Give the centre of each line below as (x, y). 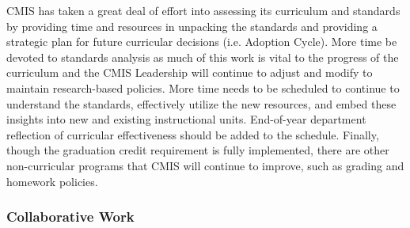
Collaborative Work (70, 217)
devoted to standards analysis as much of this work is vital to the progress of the (203, 57)
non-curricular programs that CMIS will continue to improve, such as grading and (205, 165)
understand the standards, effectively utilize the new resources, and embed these (201, 103)
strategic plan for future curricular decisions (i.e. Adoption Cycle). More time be (202, 42)
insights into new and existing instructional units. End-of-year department (186, 119)
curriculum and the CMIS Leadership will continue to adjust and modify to (190, 72)
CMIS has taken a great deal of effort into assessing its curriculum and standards (203, 10)
